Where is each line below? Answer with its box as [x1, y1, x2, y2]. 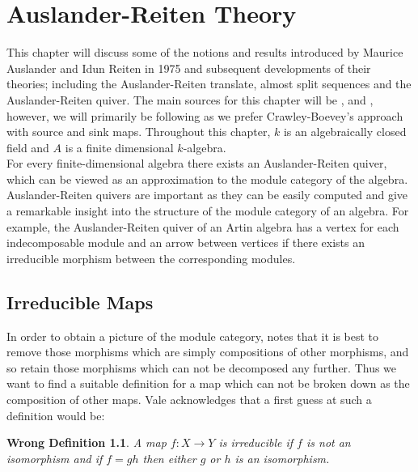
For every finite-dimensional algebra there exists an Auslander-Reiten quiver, [6, 155, 387, 172]
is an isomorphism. [234, 449, 330, 466]
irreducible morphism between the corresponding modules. [6, 249, 296, 266]
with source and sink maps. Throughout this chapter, [6, 123, 271, 140]
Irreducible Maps [6, 289, 154, 314]
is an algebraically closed [283, 123, 407, 140]
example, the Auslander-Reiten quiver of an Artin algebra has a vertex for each [6, 218, 399, 235]
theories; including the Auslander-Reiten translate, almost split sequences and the [6, 75, 412, 92]
